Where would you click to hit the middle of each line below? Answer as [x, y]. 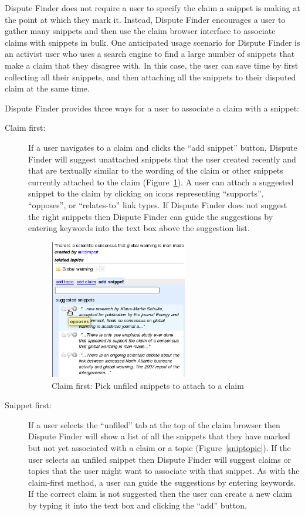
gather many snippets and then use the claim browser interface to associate [140, 31]
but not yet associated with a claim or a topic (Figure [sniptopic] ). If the [160, 447]
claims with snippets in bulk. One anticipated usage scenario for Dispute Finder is [152, 42]
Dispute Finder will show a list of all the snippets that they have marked [159, 436]
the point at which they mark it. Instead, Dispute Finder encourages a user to [145, 19]
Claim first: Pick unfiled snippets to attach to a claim [148, 385]
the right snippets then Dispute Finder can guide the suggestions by [151, 216]
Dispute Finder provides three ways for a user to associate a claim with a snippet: [152, 108]
